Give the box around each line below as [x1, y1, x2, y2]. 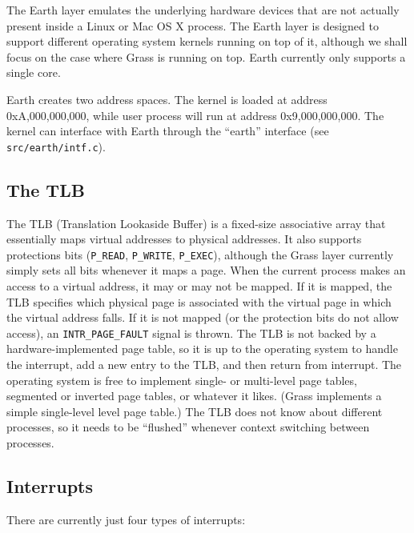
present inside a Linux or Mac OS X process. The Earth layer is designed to [6, 17, 379, 34]
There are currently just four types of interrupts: [6, 511, 246, 527]
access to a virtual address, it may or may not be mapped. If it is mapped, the [6, 278, 392, 295]
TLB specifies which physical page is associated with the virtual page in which [6, 293, 392, 310]
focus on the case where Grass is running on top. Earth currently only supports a [6, 48, 406, 65]
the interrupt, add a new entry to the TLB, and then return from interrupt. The [6, 356, 402, 373]
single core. [6, 64, 61, 81]
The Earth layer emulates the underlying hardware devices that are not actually [6, 2, 400, 18]
